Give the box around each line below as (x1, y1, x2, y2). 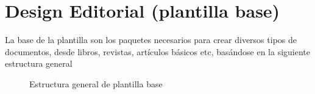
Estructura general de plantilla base (29, 77, 163, 90)
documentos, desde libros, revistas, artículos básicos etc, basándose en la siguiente (5, 45, 311, 58)
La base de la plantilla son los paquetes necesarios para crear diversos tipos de (5, 33, 297, 46)
